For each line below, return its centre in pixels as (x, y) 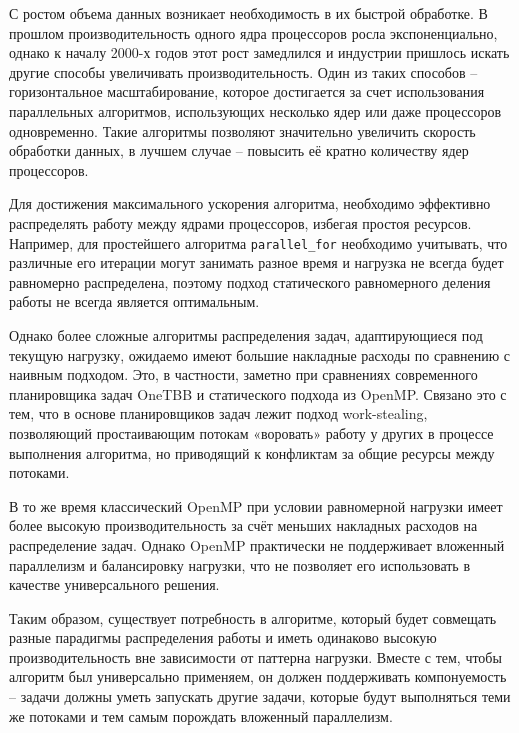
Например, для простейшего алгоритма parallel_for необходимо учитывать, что (258, 242)
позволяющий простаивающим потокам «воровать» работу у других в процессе (251, 432)
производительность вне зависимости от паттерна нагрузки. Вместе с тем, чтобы (255, 656)
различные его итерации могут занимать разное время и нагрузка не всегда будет (256, 262)
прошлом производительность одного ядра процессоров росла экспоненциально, (253, 32)
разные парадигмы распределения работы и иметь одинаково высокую (223, 637)
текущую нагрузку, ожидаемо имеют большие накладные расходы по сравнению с (260, 354)
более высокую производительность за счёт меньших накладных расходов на (243, 525)
